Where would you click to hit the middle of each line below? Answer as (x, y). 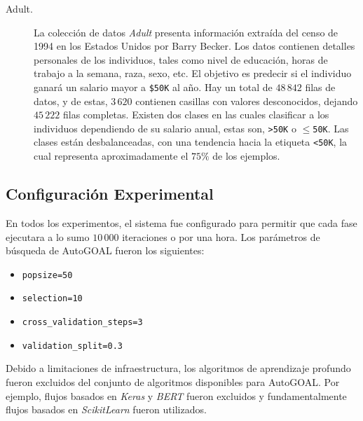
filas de (320, 87)
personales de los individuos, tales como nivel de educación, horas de (181, 59)
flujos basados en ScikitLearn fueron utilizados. (106, 409)
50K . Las (331, 128)
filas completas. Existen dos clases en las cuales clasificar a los (196, 115)
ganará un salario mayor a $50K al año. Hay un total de (153, 87)
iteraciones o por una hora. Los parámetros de (221, 236)
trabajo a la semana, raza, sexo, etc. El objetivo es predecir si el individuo (193, 73)
